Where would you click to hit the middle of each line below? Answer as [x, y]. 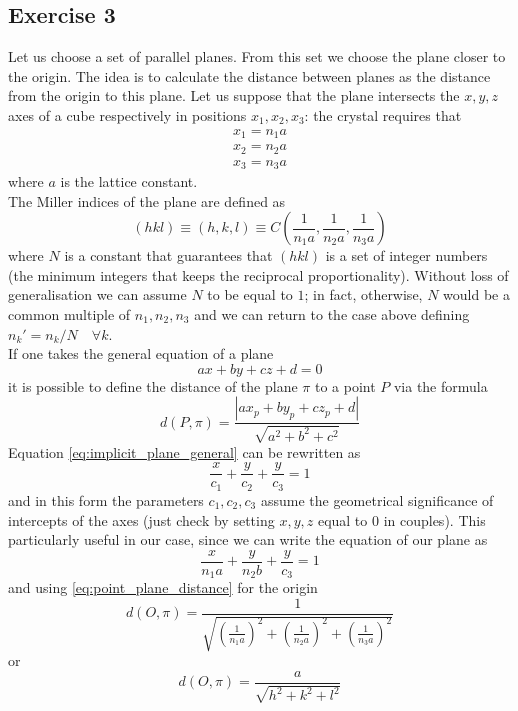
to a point [345, 385]
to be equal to [250, 294]
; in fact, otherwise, [363, 294]
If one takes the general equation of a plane [141, 353]
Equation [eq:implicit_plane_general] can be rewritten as [184, 451]
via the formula [440, 385]
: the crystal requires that [383, 114]
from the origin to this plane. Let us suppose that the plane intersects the [234, 95]
